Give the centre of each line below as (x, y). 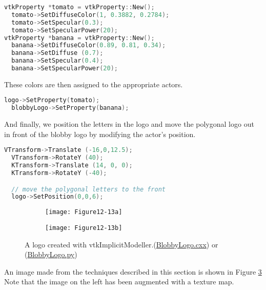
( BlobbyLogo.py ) (51, 254)
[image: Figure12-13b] (84, 228)
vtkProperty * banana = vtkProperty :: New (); (79, 38)
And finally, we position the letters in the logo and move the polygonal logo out (129, 124)
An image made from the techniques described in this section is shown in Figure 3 (133, 271)
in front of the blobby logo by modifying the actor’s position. (100, 134)
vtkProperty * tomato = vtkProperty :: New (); (79, 7)
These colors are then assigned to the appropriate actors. (94, 84)
